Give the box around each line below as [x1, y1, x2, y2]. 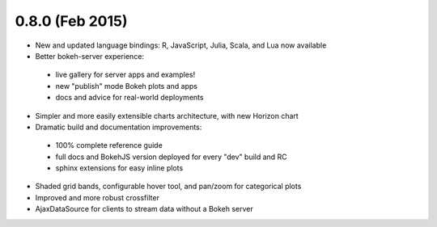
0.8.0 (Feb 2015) [15, 12, 129, 30]
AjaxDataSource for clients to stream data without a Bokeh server [35, 204, 254, 214]
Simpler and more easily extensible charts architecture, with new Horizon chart [35, 111, 299, 120]
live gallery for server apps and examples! [55, 69, 196, 80]
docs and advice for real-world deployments [55, 93, 204, 103]
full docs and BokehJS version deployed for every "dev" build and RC [55, 152, 287, 162]
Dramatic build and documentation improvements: [35, 122, 202, 132]
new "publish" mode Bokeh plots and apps [55, 81, 198, 90]
